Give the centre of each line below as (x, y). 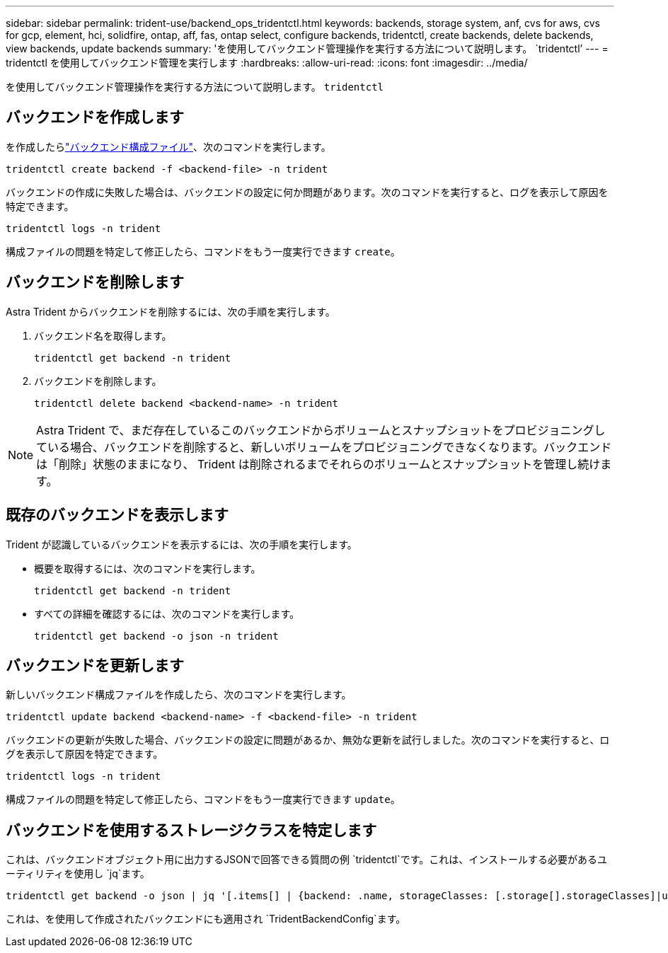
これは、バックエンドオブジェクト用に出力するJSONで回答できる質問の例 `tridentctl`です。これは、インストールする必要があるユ (307, 860)
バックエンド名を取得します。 (103, 335)
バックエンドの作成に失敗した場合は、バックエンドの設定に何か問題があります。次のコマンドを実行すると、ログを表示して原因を (307, 192)
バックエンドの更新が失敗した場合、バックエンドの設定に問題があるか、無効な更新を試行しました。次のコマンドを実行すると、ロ (308, 740)
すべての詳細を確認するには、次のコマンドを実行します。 (167, 613)
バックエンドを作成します (95, 117)
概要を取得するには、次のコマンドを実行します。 (148, 568)
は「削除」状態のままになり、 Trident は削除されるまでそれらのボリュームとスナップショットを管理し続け (318, 464)
